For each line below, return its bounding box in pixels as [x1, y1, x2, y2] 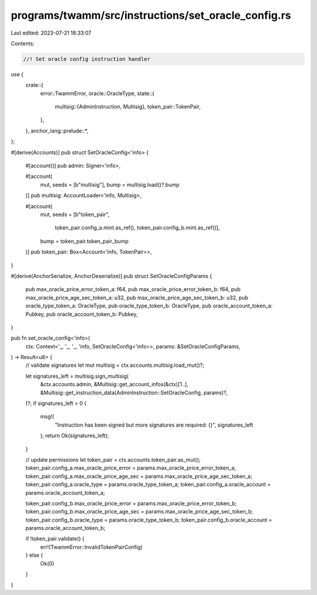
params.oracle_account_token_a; [25, 489, 105, 496]
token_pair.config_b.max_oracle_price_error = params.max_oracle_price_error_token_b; [25, 499, 237, 507]
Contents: [11, 40, 35, 47]
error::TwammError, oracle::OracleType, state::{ [40, 90, 155, 97]
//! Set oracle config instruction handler [23, 56, 151, 62]
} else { [25, 552, 43, 559]
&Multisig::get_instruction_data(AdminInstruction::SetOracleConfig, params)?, [40, 389, 228, 396]
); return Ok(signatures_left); [40, 432, 109, 440]
